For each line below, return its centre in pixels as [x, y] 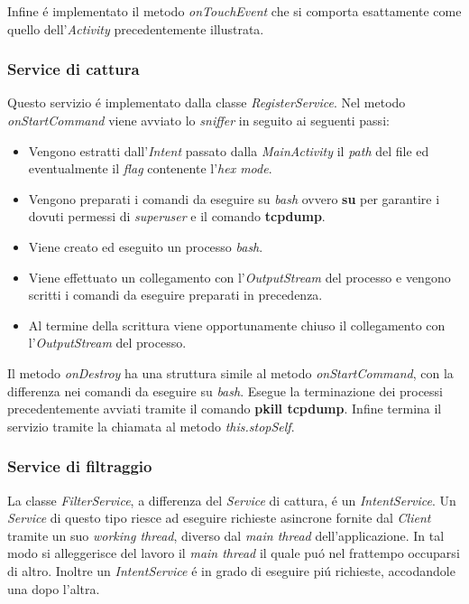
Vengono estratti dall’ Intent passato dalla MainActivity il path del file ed [229, 150]
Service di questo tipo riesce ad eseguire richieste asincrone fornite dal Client [219, 518]
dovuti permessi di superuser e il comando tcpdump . [177, 216]
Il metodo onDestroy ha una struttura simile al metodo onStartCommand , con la [230, 372]
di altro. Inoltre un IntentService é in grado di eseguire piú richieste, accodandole [231, 570]
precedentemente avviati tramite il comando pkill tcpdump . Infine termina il [225, 409]
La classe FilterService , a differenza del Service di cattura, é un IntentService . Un [232, 500]
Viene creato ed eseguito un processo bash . [146, 246]
